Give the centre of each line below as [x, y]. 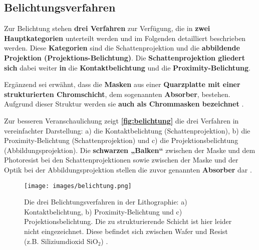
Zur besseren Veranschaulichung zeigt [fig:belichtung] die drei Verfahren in [121, 120]
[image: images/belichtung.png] [78, 186]
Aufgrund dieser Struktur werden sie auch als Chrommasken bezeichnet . [124, 104]
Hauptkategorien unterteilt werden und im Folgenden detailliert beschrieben [125, 38]
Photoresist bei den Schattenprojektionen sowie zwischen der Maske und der [121, 160]
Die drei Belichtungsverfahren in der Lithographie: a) [106, 202]
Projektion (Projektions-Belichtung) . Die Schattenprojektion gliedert [124, 57]
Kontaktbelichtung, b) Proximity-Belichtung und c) [103, 211]
